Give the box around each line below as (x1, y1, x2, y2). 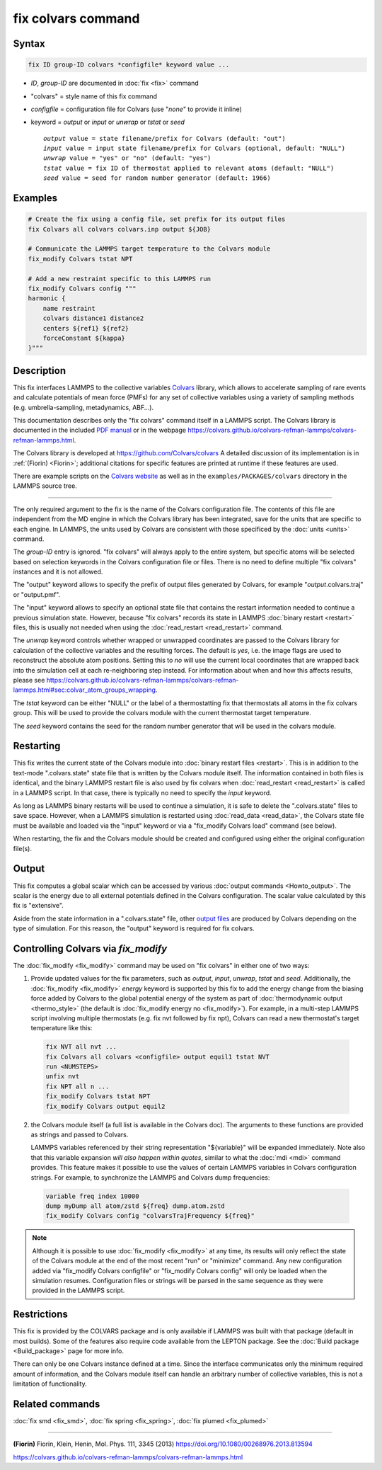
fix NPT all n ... (45, 1082, 110, 1090)
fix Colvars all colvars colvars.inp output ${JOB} (28, 225, 212, 233)
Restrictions (13, 1309, 69, 1321)
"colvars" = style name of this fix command (30, 92, 158, 101)
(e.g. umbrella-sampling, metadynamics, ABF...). (13, 403, 154, 411)
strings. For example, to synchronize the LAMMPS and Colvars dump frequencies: (30, 1173, 270, 1182)
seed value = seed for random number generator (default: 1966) (43, 174, 272, 182)
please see (13, 676, 45, 684)
